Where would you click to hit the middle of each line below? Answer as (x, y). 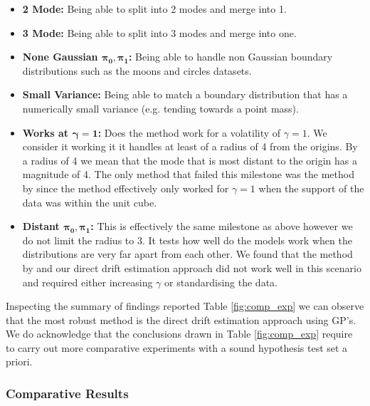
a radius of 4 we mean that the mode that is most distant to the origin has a (190, 160)
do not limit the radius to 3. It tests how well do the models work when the (187, 240)
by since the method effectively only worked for (126, 188)
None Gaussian (60, 57)
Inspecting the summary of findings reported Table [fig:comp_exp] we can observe (185, 306)
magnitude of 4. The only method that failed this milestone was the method (188, 174)
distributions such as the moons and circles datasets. (137, 70)
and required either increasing (88, 282)
